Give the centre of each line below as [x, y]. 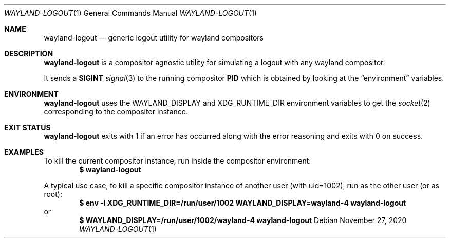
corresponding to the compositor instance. [116, 112]
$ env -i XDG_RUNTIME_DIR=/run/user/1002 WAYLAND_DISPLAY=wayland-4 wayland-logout [243, 203]
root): [53, 194]
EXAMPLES [24, 152]
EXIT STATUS [27, 127]
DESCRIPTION [29, 54]
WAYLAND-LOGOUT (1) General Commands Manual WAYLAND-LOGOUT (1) [130, 13]
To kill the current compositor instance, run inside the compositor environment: [177, 161]
